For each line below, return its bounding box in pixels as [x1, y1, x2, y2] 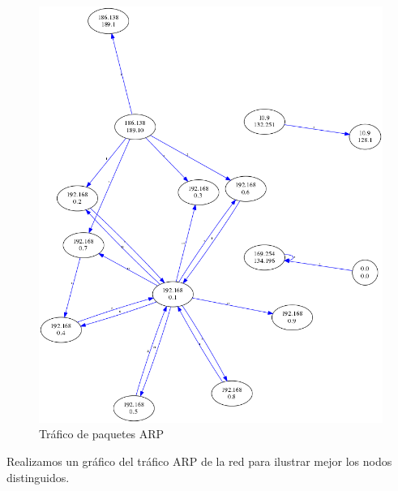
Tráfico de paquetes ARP [39, 425, 165, 442]
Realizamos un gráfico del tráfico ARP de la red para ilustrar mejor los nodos [6, 453, 392, 470]
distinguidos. [6, 468, 70, 485]
